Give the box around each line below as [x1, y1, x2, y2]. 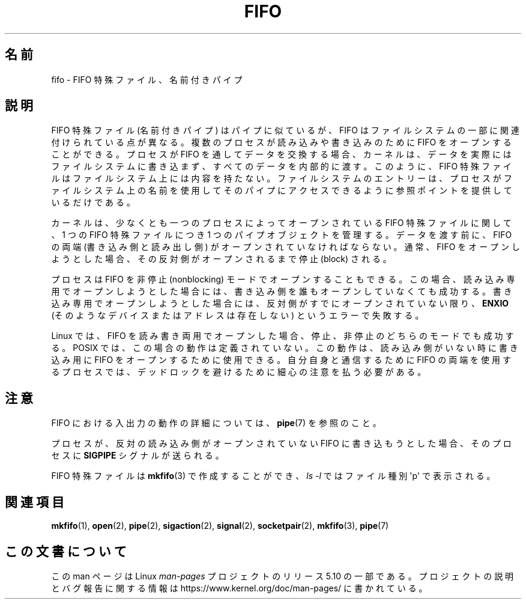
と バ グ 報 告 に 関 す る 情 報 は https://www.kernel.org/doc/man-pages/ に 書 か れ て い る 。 [51, 582, 428, 593]
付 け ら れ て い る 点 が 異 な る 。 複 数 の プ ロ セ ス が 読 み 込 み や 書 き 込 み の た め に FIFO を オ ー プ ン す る [51, 137, 512, 148]
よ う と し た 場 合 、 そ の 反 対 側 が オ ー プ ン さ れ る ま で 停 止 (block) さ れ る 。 [51, 254, 391, 264]
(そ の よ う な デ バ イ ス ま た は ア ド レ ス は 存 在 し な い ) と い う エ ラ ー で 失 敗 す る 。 [51, 310, 424, 321]
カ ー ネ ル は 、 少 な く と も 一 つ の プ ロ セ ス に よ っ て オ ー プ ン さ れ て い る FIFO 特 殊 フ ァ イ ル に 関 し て [51, 218, 512, 228]
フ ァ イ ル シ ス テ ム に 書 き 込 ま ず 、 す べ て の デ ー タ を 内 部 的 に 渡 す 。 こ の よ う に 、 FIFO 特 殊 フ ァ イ [51, 161, 512, 172]
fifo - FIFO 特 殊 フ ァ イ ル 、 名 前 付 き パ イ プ [51, 74, 243, 85]
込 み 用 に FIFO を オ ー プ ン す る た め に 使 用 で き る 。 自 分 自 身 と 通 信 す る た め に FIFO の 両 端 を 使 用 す [51, 355, 511, 365]
